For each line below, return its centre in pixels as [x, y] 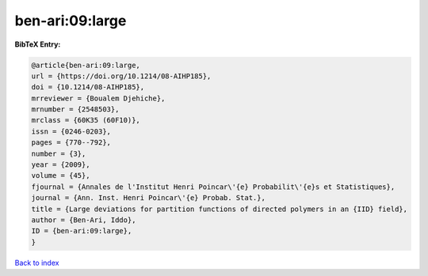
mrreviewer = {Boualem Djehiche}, [98, 98]
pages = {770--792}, [71, 143]
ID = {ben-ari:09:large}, [82, 231]
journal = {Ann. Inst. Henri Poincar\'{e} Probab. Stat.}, [148, 198]
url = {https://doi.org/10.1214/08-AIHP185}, [121, 76]
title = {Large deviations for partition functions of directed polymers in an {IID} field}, [220, 209]
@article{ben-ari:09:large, [86, 65]
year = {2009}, [61, 165]
